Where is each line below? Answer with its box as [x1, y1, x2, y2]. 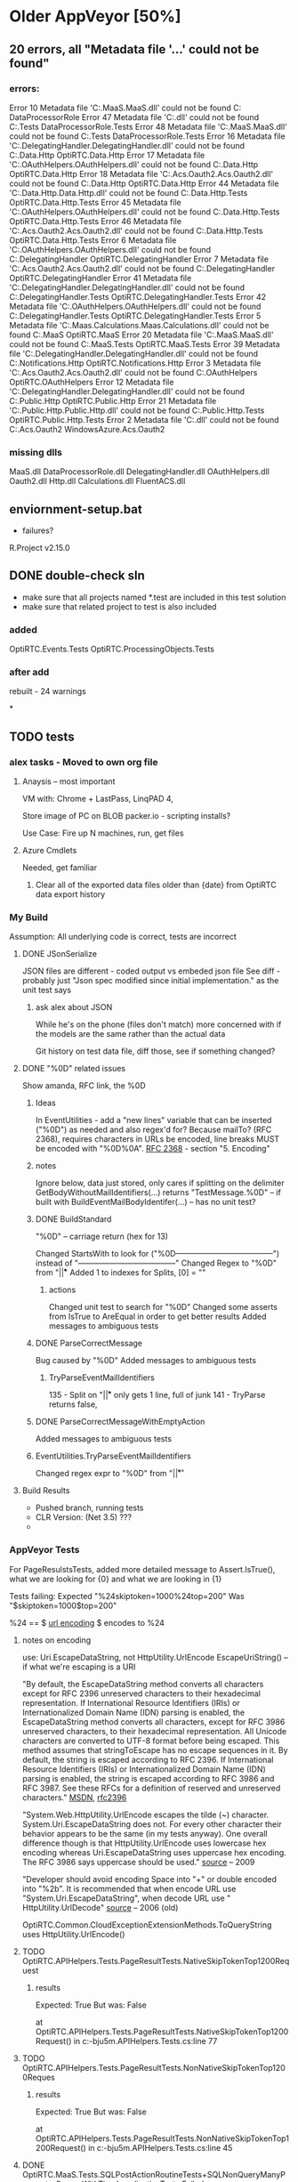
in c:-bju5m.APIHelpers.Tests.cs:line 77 [73, 2035, 218, 2046]
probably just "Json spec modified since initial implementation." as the [21, 975, 279, 986]
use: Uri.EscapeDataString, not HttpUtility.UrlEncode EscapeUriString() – [21, 1652, 289, 1662]
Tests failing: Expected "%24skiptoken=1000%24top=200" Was [9, 1590, 245, 1601]
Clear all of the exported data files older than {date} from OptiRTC [35, 879, 278, 891]
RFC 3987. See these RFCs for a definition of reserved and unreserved [21, 1782, 281, 1793]
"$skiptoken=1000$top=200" [9, 1600, 117, 1611]
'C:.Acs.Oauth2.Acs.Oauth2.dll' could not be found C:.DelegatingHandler [9, 263, 276, 273]
